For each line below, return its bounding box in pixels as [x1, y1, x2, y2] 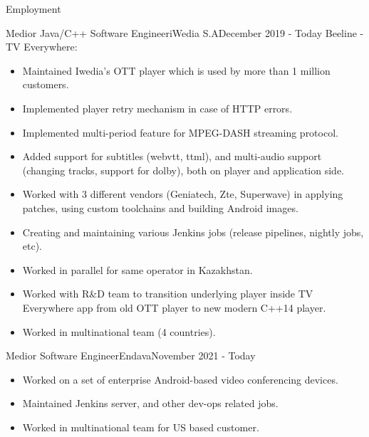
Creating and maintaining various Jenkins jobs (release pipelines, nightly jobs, [22, 224, 364, 239]
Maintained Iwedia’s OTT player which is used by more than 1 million [22, 63, 331, 78]
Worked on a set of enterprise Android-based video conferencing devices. [22, 372, 338, 386]
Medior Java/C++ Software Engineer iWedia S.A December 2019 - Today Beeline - [6, 25, 364, 40]
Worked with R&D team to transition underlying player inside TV [22, 286, 313, 301]
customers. [22, 77, 69, 92]
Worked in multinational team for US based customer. [22, 419, 259, 434]
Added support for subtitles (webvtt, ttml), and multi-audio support [22, 149, 322, 164]
